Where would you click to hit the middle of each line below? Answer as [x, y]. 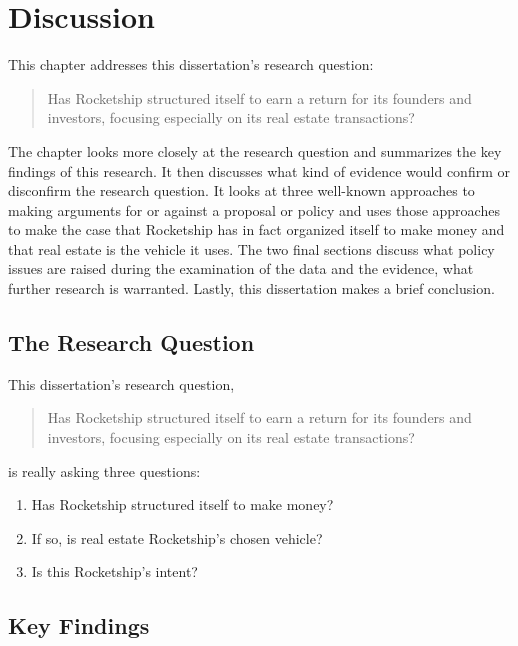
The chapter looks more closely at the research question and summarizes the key [255, 150]
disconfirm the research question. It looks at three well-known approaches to [241, 190]
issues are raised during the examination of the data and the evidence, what [241, 268]
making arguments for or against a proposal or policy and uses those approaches [254, 209]
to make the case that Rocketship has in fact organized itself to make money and [256, 229]
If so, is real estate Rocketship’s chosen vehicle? [177, 537]
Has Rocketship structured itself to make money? [182, 504]
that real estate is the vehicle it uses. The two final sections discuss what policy [251, 248]
